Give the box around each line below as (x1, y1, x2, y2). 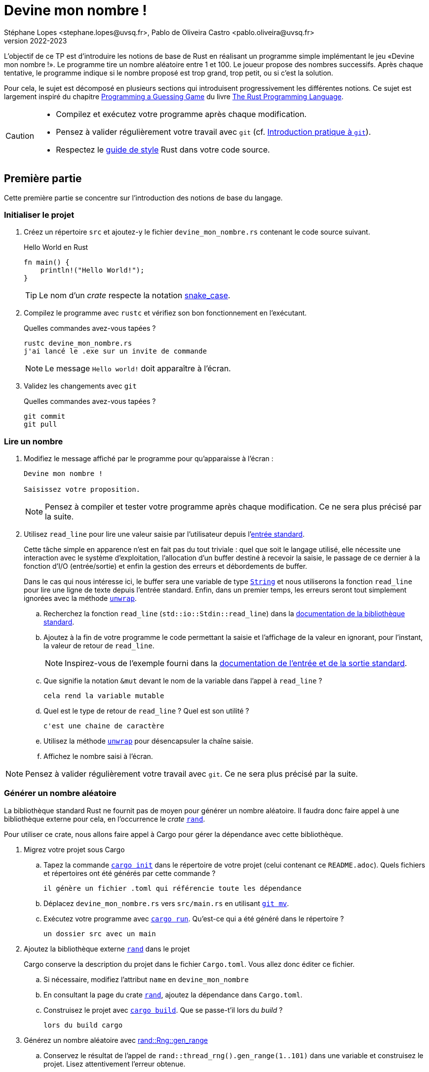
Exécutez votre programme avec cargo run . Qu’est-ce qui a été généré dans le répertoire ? (43, 914, 344, 923)
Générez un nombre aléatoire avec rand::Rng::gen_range (24, 1035, 208, 1044)
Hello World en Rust (24, 243, 88, 252)
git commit (24, 412, 66, 421)
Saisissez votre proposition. (24, 485, 141, 494)
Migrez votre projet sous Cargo (24, 845, 125, 854)
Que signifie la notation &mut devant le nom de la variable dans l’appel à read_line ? (43, 676, 322, 685)
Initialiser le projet (4, 209, 75, 220)
